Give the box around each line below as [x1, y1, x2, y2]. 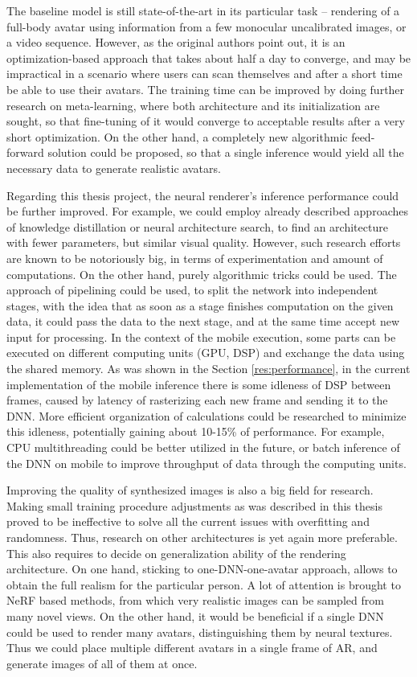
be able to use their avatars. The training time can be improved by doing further [6, 80, 405, 97]
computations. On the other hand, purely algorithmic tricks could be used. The [6, 265, 397, 282]
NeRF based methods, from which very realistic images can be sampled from [6, 592, 384, 609]
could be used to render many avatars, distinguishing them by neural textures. [6, 623, 393, 640]
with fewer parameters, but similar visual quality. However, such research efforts [6, 234, 401, 251]
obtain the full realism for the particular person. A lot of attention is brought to [6, 576, 401, 593]
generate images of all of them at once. [6, 654, 198, 671]
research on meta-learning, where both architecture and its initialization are [6, 96, 380, 113]
